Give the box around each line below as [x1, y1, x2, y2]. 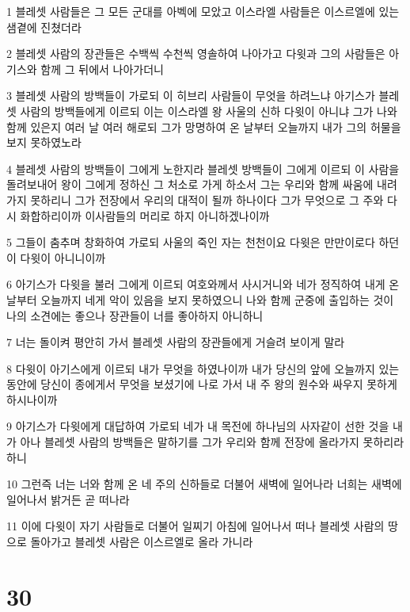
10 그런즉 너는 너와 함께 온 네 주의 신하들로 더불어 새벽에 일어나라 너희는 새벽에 [6, 476, 402, 492]
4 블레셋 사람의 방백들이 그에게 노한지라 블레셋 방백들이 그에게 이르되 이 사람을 [6, 160, 400, 177]
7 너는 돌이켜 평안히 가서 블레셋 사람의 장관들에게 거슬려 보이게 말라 [6, 334, 345, 350]
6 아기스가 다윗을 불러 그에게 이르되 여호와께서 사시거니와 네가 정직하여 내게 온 [6, 276, 400, 293]
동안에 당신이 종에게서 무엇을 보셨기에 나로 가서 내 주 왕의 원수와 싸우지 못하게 [6, 376, 397, 392]
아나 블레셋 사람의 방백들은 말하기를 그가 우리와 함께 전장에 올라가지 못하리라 [20, 434, 404, 450]
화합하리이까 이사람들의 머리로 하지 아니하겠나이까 [20, 207, 270, 224]
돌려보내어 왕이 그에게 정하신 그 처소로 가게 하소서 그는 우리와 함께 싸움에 [6, 176, 374, 193]
